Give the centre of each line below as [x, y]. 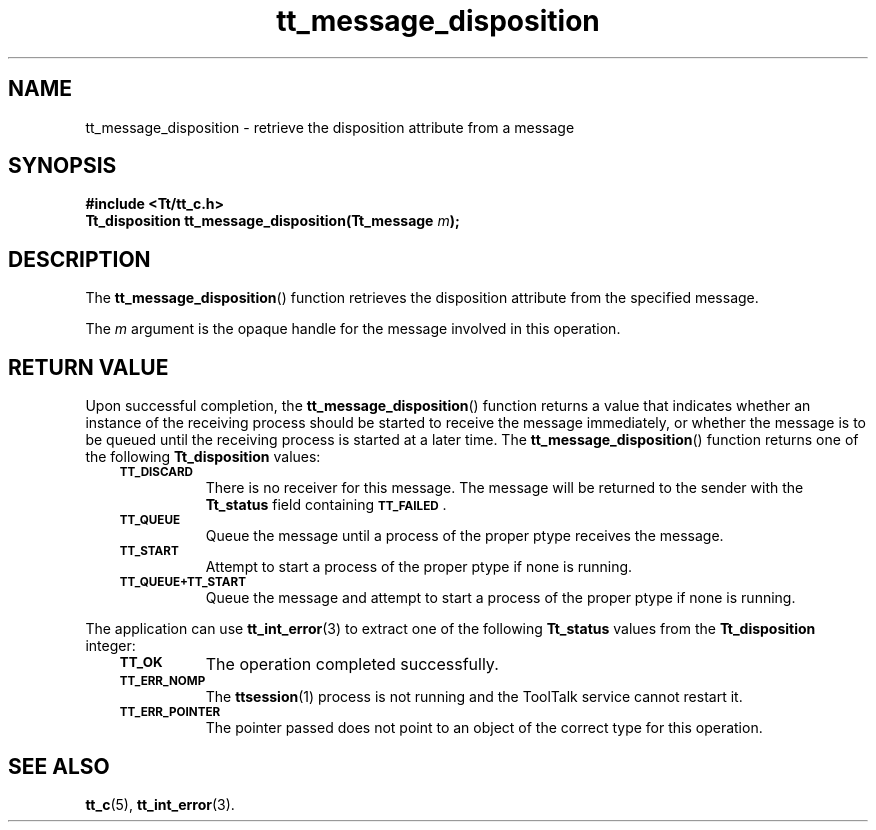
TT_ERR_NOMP [162, 681]
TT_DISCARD [156, 472]
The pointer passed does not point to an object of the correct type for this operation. [484, 728]
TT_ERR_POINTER [170, 712]
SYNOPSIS [62, 166]
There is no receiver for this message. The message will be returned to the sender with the [504, 488]
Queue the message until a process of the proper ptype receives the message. [464, 536]
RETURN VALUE [88, 367]
